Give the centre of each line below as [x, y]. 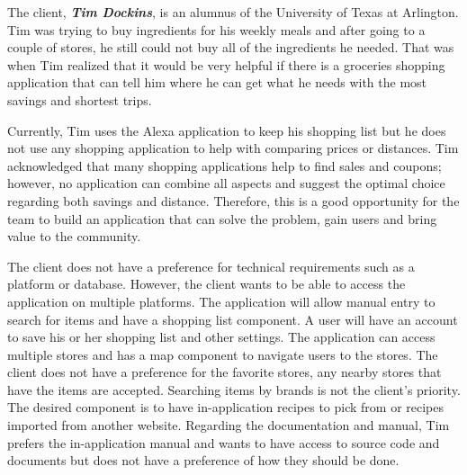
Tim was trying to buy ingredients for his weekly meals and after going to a [216, 29]
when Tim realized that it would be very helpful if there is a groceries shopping [226, 64]
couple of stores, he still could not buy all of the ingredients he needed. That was [231, 47]
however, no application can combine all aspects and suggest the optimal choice [226, 183]
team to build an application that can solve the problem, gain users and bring [222, 218]
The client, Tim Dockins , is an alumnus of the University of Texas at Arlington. [233, 12]
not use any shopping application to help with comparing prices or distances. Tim [233, 148]
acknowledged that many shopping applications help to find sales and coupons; [225, 165]
